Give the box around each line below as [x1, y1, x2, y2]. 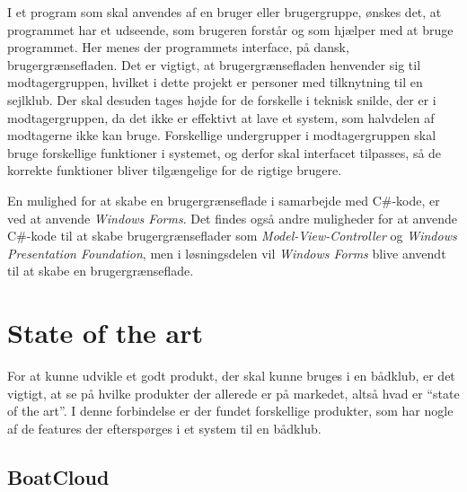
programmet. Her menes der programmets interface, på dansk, [7, 38, 349, 57]
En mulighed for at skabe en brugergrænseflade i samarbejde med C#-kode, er [7, 190, 440, 209]
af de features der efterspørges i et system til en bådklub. [7, 418, 322, 437]
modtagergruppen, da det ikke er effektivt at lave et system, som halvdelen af [7, 108, 435, 127]
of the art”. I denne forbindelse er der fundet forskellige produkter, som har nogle [7, 401, 454, 420]
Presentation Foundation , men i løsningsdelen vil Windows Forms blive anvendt [7, 243, 446, 262]
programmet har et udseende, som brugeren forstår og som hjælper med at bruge [7, 20, 454, 39]
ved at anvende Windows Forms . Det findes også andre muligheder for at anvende [7, 208, 457, 227]
